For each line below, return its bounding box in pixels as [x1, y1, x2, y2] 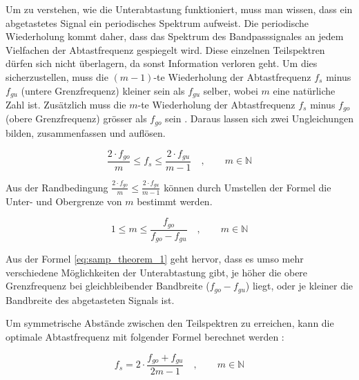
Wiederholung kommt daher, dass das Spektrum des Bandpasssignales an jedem [6, 29, 344, 44]
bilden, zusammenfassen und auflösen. [6, 125, 166, 140]
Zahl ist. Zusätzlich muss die [6, 97, 126, 112]
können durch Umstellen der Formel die [164, 180, 331, 194]
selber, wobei [203, 83, 258, 97]
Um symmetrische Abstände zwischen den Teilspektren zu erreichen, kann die [6, 316, 334, 330]
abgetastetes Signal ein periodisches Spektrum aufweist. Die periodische [6, 15, 309, 30]
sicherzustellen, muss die [6, 69, 108, 84]
